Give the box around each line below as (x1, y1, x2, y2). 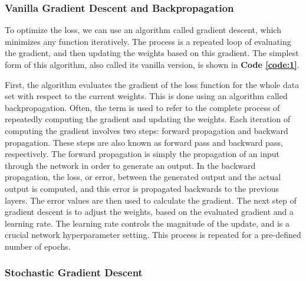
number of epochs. (5, 240, 71, 252)
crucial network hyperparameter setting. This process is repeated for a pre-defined (5, 228, 301, 241)
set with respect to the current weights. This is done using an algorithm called (5, 90, 288, 102)
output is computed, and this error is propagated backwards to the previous (5, 182, 279, 194)
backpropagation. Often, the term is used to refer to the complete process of (5, 101, 280, 113)
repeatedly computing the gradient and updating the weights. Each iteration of (5, 113, 291, 125)
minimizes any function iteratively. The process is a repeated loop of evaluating (5, 35, 291, 47)
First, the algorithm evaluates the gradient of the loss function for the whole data (5, 78, 300, 90)
